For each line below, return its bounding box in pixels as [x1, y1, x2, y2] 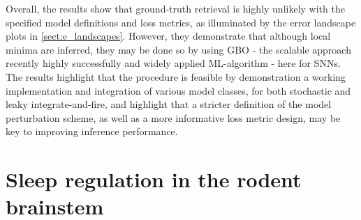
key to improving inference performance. [6, 124, 178, 139]
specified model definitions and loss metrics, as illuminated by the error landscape [6, 15, 356, 29]
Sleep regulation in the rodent [6, 165, 302, 194]
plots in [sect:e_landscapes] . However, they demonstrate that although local [6, 29, 331, 43]
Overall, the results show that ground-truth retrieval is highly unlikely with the [6, 1, 345, 15]
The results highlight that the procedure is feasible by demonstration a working [6, 69, 346, 84]
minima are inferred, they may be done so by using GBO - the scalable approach [6, 42, 351, 56]
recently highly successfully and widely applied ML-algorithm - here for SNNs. [6, 56, 341, 70]
